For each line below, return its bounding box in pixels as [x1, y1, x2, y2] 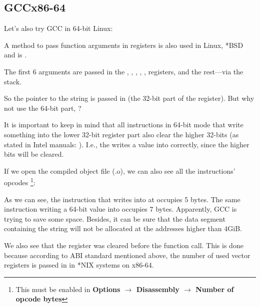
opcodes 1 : [4, 176, 35, 187]
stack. [4, 76, 22, 86]
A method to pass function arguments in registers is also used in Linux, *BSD [4, 39, 243, 50]
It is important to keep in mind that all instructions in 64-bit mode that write [4, 119, 243, 130]
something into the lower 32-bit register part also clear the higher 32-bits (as [4, 129, 239, 139]
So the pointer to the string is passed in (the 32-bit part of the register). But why [4, 93, 254, 103]
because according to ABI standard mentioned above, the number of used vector [4, 250, 250, 260]
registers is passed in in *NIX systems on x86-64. [4, 260, 154, 270]
